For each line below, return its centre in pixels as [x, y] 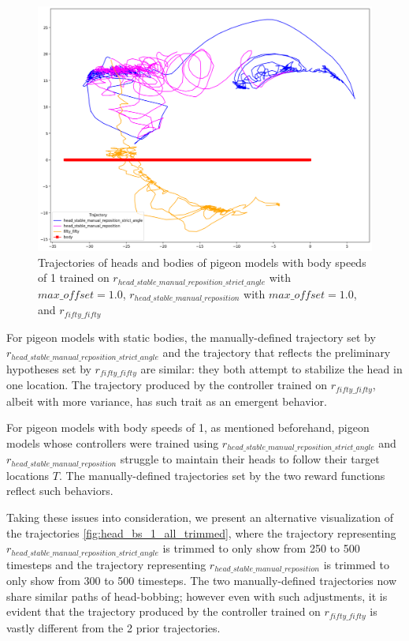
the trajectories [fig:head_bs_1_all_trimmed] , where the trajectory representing [201, 532]
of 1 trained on [74, 277]
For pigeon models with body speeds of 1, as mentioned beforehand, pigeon [188, 427]
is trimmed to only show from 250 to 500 [261, 548]
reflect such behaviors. [60, 491]
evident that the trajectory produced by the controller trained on [164, 611]
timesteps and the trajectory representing [106, 564]
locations [28, 475]
